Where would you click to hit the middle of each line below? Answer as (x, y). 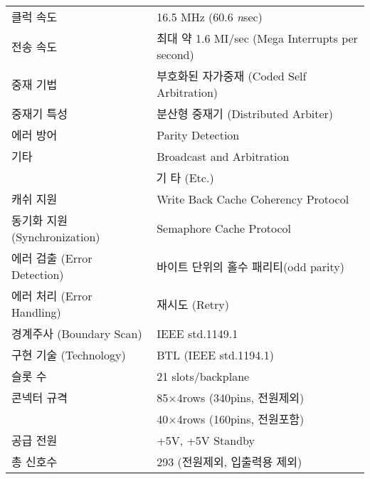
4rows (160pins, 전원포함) (240, 419)
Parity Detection (198, 135)
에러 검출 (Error (52, 258)
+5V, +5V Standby (206, 440)
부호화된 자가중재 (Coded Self (232, 76)
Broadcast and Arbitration (223, 156)
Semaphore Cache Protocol (224, 228)
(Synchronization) (56, 237)
